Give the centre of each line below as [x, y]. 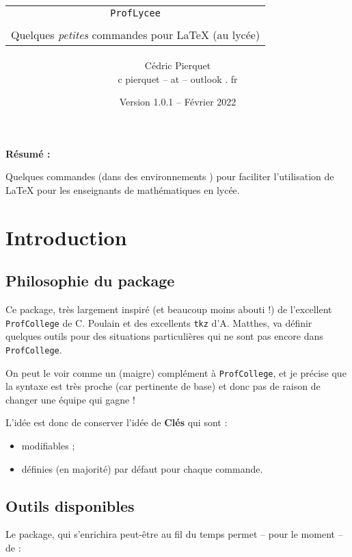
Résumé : [28, 153]
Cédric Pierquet [178, 65]
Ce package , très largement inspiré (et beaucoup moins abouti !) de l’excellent [169, 309]
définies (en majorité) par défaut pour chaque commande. [142, 468]
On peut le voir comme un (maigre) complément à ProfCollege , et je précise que [176, 372]
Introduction [66, 237]
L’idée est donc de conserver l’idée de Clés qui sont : [117, 422]
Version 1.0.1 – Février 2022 [178, 102]
